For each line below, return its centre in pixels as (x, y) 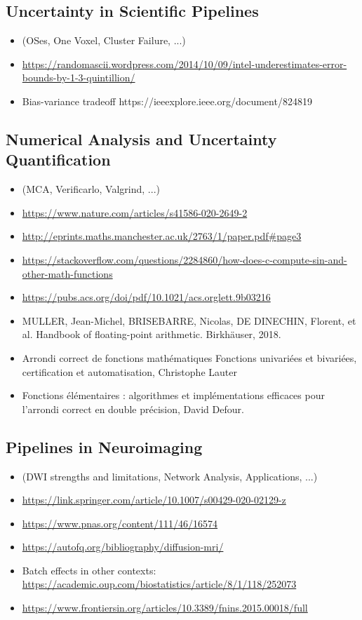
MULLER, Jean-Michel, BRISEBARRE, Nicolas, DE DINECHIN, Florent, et (189, 320)
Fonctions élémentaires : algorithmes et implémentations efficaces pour (173, 395)
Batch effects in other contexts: (89, 570)
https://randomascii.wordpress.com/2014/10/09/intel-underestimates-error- (185, 63)
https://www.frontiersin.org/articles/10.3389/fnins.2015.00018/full (165, 608)
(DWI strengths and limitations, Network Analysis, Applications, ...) (170, 476)
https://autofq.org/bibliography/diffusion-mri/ (123, 547)
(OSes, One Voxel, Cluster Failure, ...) (104, 40)
